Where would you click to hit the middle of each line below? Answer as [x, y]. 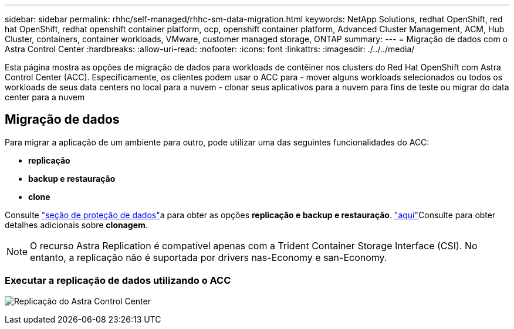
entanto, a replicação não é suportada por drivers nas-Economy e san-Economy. [209, 257]
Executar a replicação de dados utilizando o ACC [118, 281]
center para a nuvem [45, 97]
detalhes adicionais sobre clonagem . [76, 225]
